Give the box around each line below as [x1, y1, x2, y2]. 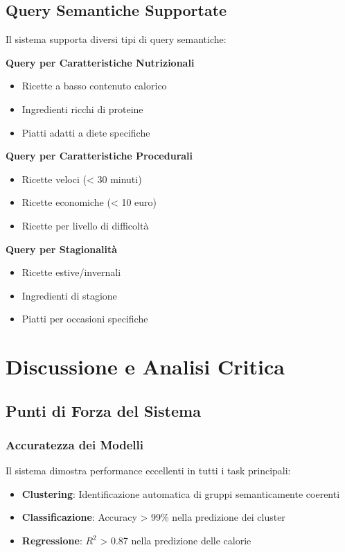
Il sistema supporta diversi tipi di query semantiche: [6, 32, 227, 46]
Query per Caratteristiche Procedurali [6, 148, 193, 163]
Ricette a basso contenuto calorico [21, 78, 167, 93]
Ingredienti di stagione [21, 288, 117, 302]
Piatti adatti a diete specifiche [21, 125, 150, 139]
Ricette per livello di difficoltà [21, 218, 149, 232]
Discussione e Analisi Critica [6, 352, 285, 381]
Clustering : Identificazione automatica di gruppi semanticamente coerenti [21, 486, 340, 501]
